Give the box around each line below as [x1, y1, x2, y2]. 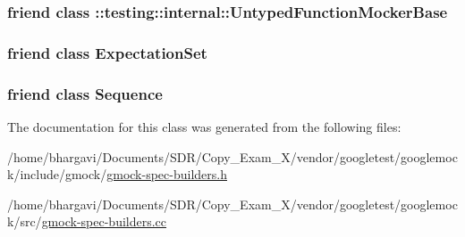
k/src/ [7, 212, 42, 231]
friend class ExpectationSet [7, 41, 207, 63]
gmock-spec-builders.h [106, 165, 227, 184]
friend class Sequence [7, 82, 163, 104]
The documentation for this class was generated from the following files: [7, 117, 402, 135]
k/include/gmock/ [7, 165, 107, 184]
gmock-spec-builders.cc [41, 212, 167, 231]
